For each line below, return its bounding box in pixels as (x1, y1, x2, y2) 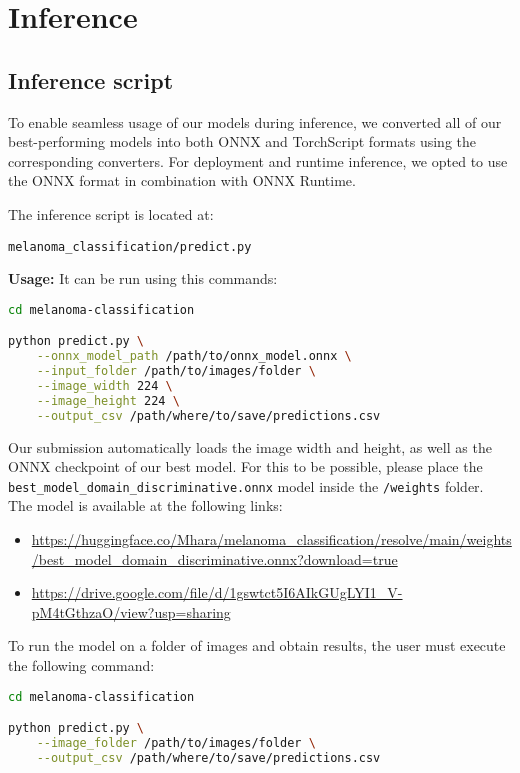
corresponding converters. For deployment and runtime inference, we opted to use (8, 150, 508, 171)
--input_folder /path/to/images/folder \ (36, 364, 316, 379)
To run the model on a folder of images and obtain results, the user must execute (8, 635, 506, 656)
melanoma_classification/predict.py (8, 239, 252, 254)
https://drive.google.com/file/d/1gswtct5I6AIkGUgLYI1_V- (31, 582, 403, 603)
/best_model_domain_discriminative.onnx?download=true (31, 548, 398, 569)
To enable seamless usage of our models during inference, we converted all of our (8, 111, 502, 132)
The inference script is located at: (8, 203, 214, 224)
